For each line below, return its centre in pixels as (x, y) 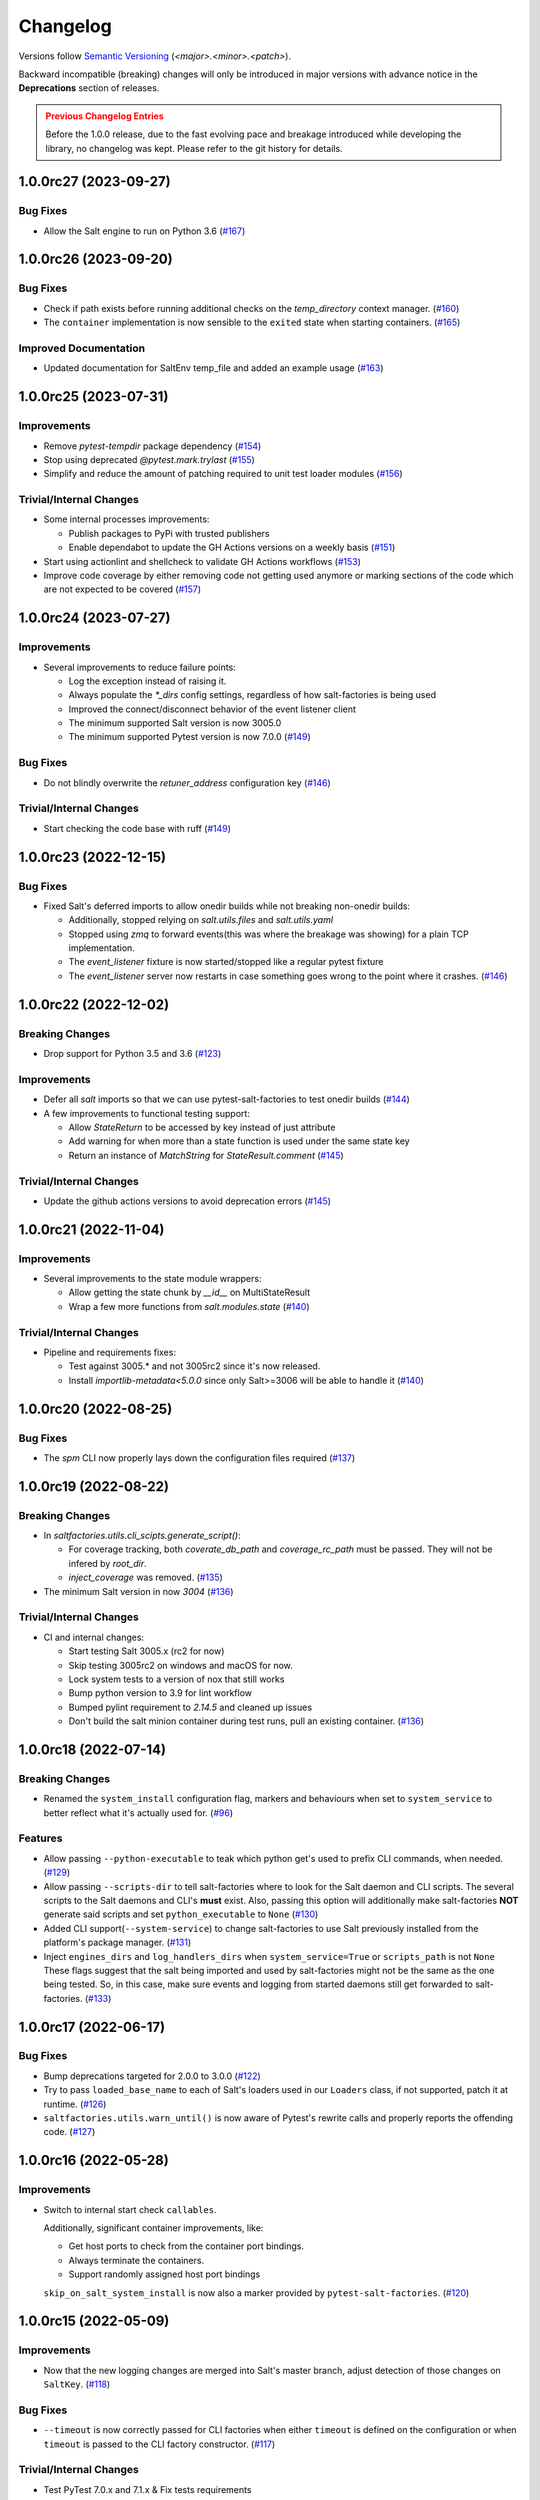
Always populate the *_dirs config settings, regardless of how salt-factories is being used (252, 695)
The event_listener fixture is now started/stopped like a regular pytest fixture (226, 962)
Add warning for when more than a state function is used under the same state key (239, 1141)
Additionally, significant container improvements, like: (153, 2227)
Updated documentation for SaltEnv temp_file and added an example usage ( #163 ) (213, 368)
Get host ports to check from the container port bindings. (186, 2246)
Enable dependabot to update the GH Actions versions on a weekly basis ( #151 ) (232, 547)
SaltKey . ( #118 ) (77, 2384)
